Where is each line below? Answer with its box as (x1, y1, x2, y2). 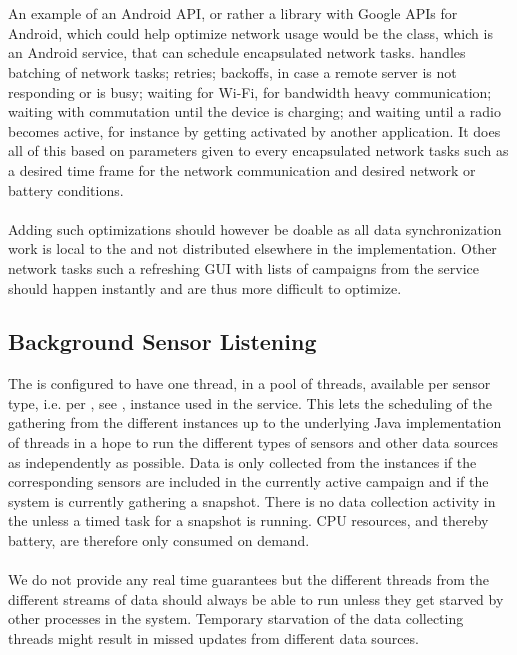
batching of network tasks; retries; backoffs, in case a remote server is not (8, 61, 457, 82)
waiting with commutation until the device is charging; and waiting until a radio (8, 101, 501, 122)
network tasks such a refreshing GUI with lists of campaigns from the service (8, 257, 480, 278)
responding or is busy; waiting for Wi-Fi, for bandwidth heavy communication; (8, 81, 492, 102)
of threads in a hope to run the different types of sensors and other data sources (8, 432, 498, 453)
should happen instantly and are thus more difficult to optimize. (8, 277, 402, 298)
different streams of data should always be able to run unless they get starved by (8, 588, 504, 609)
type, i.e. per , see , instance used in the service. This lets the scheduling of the (8, 392, 492, 413)
